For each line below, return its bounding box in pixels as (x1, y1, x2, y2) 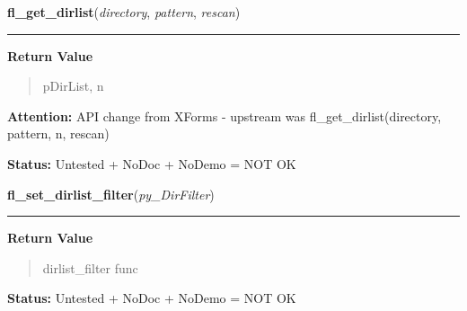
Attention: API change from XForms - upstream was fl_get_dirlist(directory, (7, 106, 442, 125)
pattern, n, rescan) (7, 124, 110, 143)
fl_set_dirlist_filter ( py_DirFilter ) (7, 184, 215, 203)
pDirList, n (42, 76, 104, 95)
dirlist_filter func (42, 258, 138, 277)
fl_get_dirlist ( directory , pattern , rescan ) (7, 3, 241, 21)
